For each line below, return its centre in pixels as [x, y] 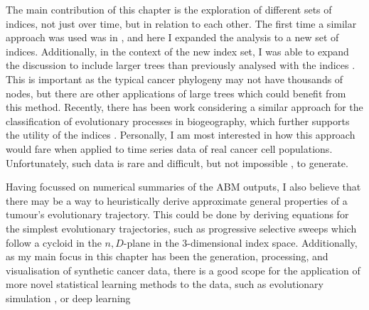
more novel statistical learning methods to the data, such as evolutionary [165, 284]
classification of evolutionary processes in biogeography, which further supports [178, 121]
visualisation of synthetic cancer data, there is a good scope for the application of [183, 270]
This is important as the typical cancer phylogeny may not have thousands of [175, 79]
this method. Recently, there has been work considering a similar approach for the [184, 107]
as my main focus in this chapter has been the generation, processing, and [167, 256]
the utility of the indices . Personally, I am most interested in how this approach [181, 135]
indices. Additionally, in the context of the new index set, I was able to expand [177, 51]
